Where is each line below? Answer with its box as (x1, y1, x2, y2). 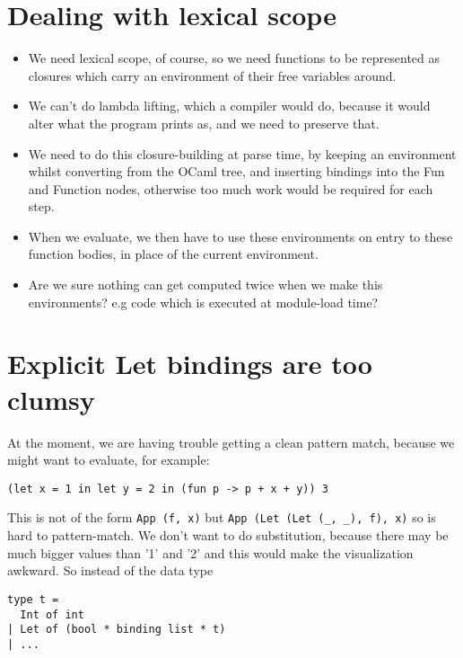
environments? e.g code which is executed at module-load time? (28, 292, 379, 311)
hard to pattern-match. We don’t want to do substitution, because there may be (7, 526, 449, 545)
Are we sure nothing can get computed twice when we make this (28, 275, 383, 294)
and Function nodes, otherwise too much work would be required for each (28, 179, 433, 198)
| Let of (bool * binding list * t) (7, 623, 226, 636)
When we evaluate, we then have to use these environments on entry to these (28, 227, 453, 245)
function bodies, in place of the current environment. (28, 245, 319, 263)
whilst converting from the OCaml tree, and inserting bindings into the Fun (28, 162, 445, 181)
